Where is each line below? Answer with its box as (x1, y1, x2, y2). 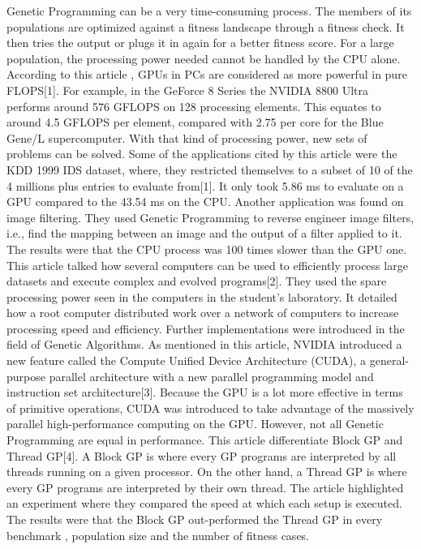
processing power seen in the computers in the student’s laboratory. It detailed (6, 288, 397, 305)
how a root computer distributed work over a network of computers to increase (6, 304, 399, 321)
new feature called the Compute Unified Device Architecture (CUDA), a (6, 352, 367, 369)
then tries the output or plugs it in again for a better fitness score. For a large (6, 34, 394, 51)
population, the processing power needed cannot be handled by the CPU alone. (6, 49, 401, 66)
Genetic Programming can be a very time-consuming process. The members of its (6, 2, 412, 19)
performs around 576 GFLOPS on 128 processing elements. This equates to (6, 97, 381, 114)
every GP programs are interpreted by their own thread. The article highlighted (6, 478, 404, 495)
